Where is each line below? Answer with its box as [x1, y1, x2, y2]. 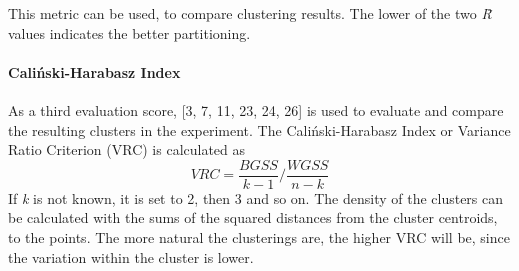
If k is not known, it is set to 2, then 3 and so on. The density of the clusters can [8, 187, 504, 208]
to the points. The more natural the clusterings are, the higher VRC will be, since [8, 227, 510, 248]
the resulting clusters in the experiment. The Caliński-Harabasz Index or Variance [8, 119, 511, 140]
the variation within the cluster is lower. [8, 246, 254, 267]
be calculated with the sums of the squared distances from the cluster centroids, [8, 207, 498, 228]
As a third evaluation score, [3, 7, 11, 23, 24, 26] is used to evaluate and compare [8, 99, 504, 120]
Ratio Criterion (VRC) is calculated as [8, 139, 246, 160]
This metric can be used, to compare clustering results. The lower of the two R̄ [8, 3, 492, 23]
